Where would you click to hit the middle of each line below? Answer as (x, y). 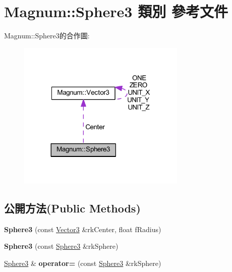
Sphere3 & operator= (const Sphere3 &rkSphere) (83, 263)
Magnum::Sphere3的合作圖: (47, 36)
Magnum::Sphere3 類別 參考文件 (116, 11)
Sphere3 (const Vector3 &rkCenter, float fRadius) (83, 229)
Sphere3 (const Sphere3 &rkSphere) (61, 246)
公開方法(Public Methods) (72, 208)
